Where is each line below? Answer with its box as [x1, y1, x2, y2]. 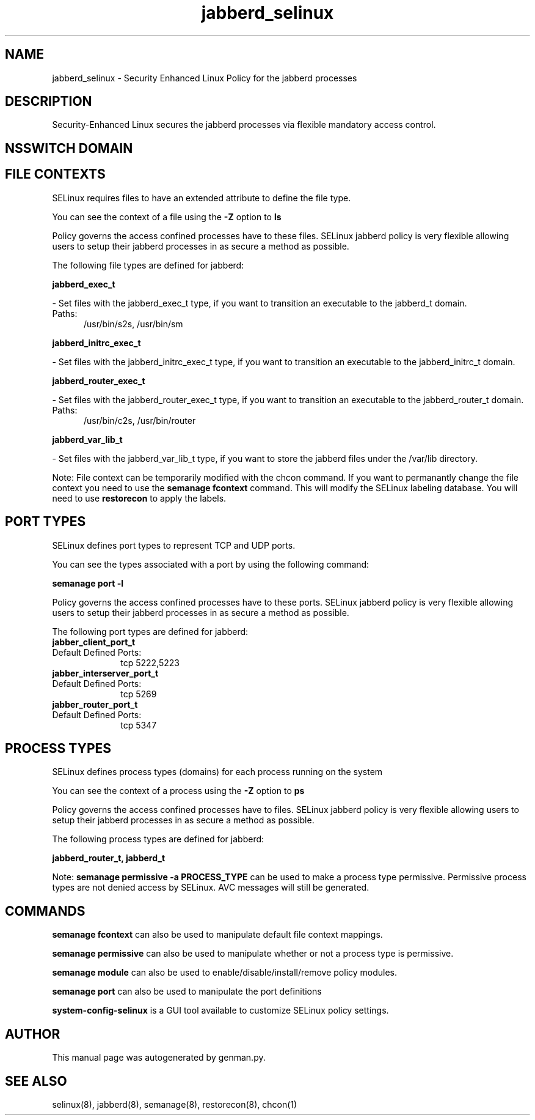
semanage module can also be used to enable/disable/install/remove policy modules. [52, 967, 398, 978]
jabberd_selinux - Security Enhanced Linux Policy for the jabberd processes [52, 72, 357, 83]
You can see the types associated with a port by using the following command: [52, 558, 369, 569]
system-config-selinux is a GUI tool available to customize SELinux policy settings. [52, 1005, 389, 1016]
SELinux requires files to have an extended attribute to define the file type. [52, 192, 351, 203]
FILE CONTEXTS [5, 166, 106, 182]
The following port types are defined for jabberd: [52, 626, 249, 637]
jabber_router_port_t [52, 699, 138, 710]
